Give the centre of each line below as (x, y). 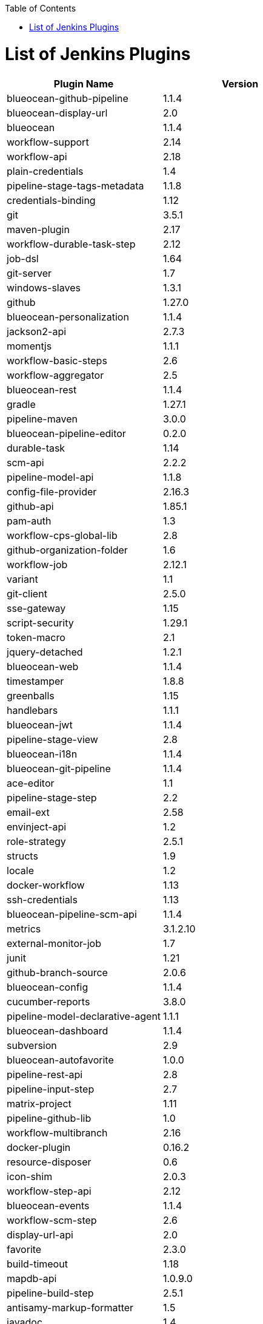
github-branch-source (57, 972)
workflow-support (48, 142)
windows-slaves (44, 287)
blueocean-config (48, 987)
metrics (24, 928)
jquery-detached (45, 652)
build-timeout (37, 1264)
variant (22, 579)
